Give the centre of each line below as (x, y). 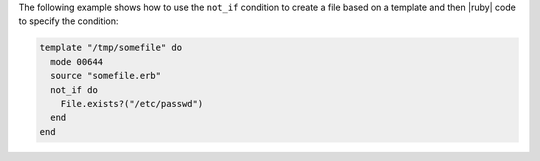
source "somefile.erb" (106, 76)
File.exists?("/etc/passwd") (132, 103)
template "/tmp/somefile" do (111, 48)
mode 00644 (77, 61)
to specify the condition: (68, 21)
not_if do (74, 89)
